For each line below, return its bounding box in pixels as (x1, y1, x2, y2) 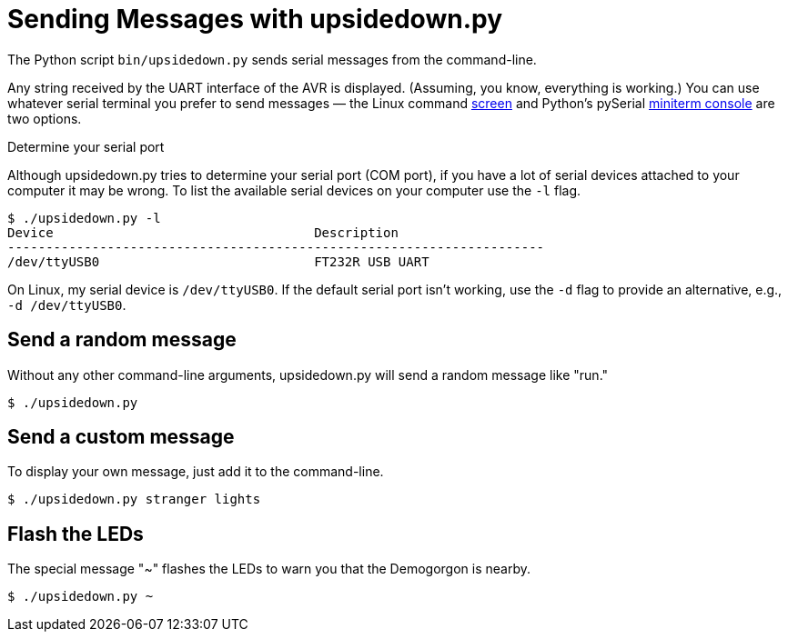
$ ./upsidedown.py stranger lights (7, 492, 261, 507)
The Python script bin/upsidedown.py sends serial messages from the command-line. (7, 51, 537, 67)
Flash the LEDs (7, 522, 144, 545)
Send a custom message (7, 425, 235, 449)
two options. (7, 110, 82, 126)
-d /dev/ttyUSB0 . (7, 296, 126, 313)
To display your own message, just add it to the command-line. (7, 464, 384, 480)
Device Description (7, 225, 399, 240)
